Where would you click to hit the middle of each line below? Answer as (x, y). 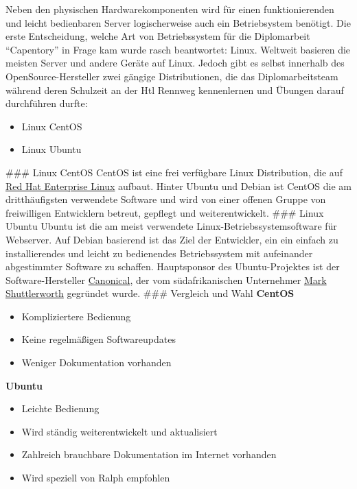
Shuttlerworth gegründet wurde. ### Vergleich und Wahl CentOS (150, 293)
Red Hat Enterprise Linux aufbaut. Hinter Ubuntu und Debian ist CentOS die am (178, 186)
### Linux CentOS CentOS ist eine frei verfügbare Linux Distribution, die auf (174, 172)
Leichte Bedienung (60, 408)
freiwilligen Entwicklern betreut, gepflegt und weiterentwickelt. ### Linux (165, 212)
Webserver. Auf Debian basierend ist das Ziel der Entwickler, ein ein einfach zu (172, 239)
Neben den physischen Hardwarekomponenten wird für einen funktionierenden (170, 9)
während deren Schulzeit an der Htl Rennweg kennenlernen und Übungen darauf (175, 90)
